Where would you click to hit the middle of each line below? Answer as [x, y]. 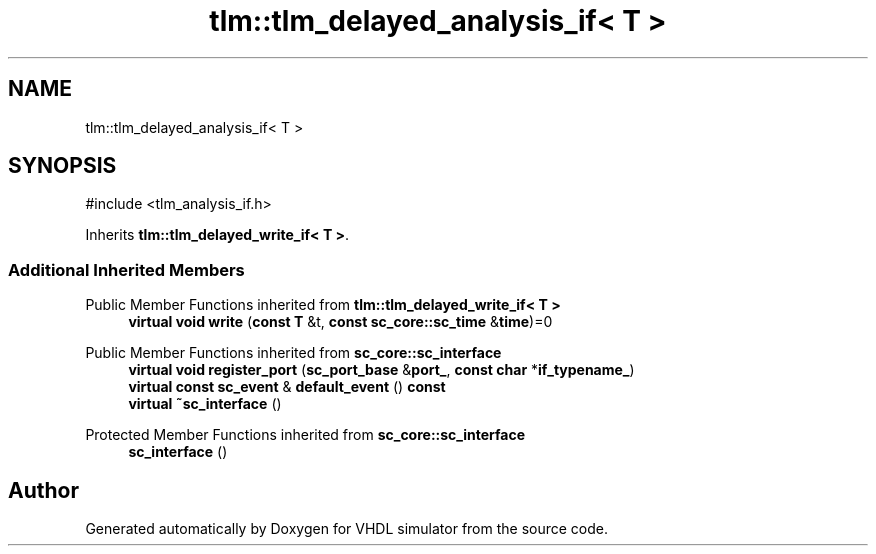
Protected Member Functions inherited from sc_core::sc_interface [305, 435]
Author [43, 490]
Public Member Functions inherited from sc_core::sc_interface [293, 353]
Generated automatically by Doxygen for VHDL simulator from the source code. [347, 529]
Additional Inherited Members [126, 269]
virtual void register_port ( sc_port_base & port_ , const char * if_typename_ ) [381, 370]
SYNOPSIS [62, 166]
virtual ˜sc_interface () [205, 404]
